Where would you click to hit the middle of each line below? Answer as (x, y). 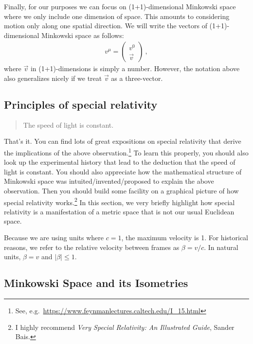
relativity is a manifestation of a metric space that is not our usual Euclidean (119, 211)
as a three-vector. (137, 78)
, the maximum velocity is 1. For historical (185, 238)
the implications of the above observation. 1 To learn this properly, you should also (126, 152)
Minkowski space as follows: (83, 35)
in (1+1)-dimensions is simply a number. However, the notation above (135, 68)
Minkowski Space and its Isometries (96, 283)
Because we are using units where (54, 238)
